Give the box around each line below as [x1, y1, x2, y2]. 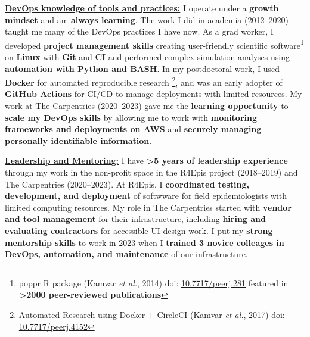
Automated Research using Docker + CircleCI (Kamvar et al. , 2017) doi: [18, 308, 285, 320]
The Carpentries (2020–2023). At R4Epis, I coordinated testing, [5, 177, 249, 190]
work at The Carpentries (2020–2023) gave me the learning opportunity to [5, 99, 289, 112]
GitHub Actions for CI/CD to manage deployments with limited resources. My [5, 88, 302, 100]
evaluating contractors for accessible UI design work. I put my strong [5, 224, 273, 236]
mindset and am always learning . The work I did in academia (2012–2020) [5, 13, 289, 26]
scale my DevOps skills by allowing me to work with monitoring [5, 111, 257, 123]
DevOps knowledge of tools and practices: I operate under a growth [5, 2, 279, 14]
